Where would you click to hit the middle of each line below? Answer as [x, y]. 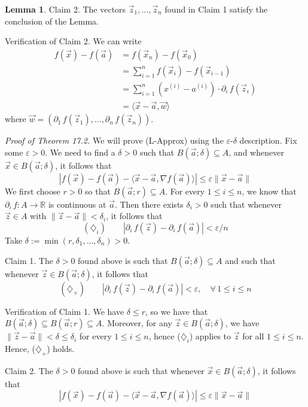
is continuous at [77, 204]
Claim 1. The [29, 260]
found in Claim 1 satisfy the [216, 9]
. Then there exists [149, 204]
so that [98, 191]
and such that [250, 260]
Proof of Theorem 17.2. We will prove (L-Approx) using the [114, 140]
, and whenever [256, 152]
